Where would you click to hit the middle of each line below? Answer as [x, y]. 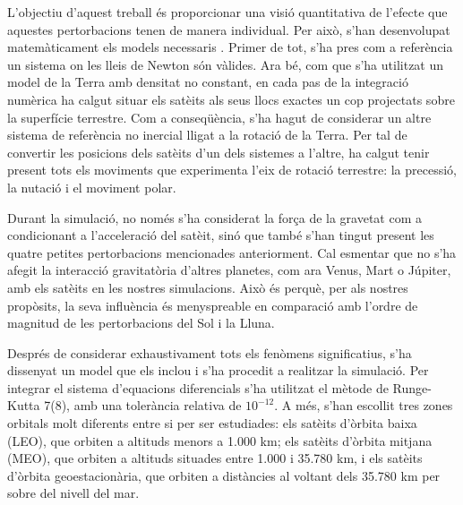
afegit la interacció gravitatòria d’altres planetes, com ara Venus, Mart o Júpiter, [229, 270]
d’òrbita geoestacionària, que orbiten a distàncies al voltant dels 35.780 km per [224, 475]
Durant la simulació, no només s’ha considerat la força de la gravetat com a [215, 217]
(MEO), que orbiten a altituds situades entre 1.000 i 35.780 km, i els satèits [215, 458]
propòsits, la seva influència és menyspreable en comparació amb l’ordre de [213, 305]
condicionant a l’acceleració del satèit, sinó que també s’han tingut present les [221, 235]
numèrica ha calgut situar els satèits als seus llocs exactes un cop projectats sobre [231, 99]
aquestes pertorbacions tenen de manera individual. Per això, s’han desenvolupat [229, 29]
